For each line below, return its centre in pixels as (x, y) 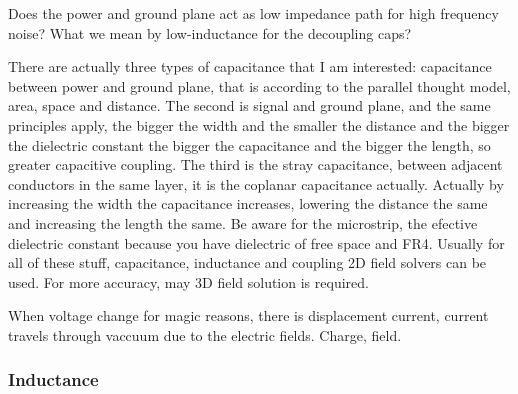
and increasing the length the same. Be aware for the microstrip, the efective (243, 222)
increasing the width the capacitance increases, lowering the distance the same (248, 203)
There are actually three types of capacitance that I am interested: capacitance (250, 66)
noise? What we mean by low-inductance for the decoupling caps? (210, 32)
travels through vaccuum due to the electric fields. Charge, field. (205, 334)
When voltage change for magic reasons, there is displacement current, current (248, 315)
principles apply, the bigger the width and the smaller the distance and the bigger (259, 124)
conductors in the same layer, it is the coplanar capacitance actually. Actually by (256, 183)
